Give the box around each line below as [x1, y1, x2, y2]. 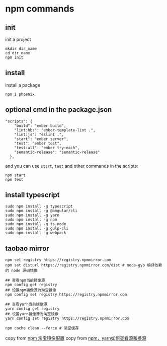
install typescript [5, 191, 60, 199]
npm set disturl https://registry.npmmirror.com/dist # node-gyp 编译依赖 [5, 263, 162, 268]
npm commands [5, 3, 74, 15]
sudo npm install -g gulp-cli [5, 226, 69, 231]
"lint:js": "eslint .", [14, 132, 64, 137]
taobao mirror [5, 244, 49, 252]
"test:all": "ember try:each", [14, 145, 80, 150]
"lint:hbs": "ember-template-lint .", [14, 127, 96, 132]
